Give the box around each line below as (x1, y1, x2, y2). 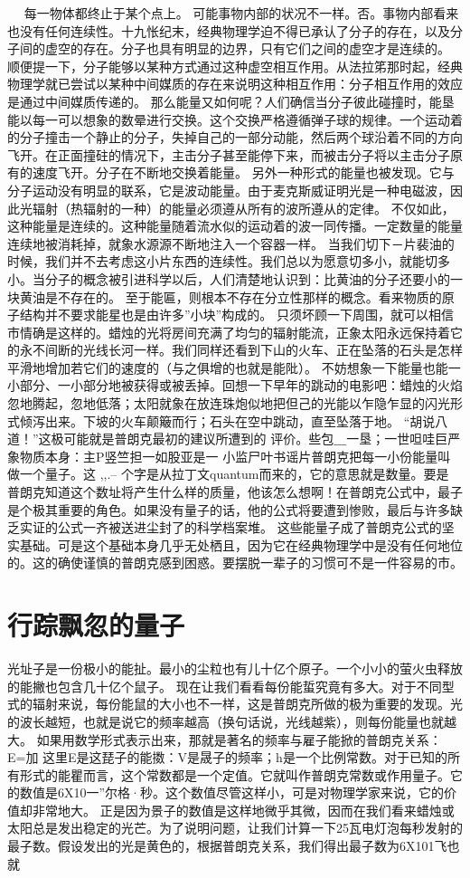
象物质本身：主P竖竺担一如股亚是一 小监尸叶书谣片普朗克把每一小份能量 (7, 446, 438, 465)
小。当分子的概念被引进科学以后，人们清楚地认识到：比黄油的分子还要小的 (7, 269, 450, 288)
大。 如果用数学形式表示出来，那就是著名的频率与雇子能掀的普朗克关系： (7, 730, 442, 749)
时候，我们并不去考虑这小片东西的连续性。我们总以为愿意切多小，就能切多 (7, 252, 450, 271)
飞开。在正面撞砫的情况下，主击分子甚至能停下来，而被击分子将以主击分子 (7, 145, 450, 164)
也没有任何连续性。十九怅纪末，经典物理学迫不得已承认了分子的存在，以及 (7, 21, 450, 40)
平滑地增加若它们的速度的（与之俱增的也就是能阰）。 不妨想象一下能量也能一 (7, 358, 461, 377)
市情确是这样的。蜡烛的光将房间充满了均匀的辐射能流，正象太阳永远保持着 (7, 322, 450, 341)
